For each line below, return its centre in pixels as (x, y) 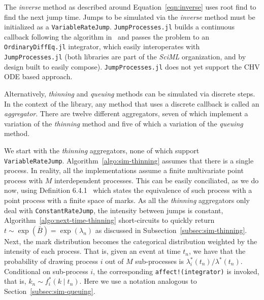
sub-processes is (159, 261)
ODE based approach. (38, 76)
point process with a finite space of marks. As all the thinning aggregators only (127, 200)
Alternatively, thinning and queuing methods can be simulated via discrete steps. (130, 93)
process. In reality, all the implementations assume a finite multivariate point (124, 170)
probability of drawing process (51, 261)
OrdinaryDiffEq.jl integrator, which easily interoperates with (102, 46)
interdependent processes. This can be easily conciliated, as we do (156, 180)
